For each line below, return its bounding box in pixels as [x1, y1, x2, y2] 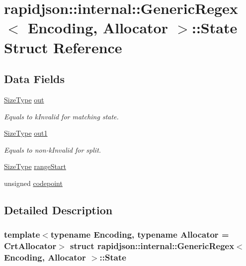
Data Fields [4, 71, 65, 87]
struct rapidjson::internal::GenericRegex [70, 240, 235, 252]
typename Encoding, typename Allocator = [50, 228, 229, 241]
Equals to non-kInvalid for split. [4, 144, 101, 155]
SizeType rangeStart [4, 161, 66, 172]
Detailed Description [4, 202, 113, 217]
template [4, 228, 40, 241]
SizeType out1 [4, 128, 48, 138]
